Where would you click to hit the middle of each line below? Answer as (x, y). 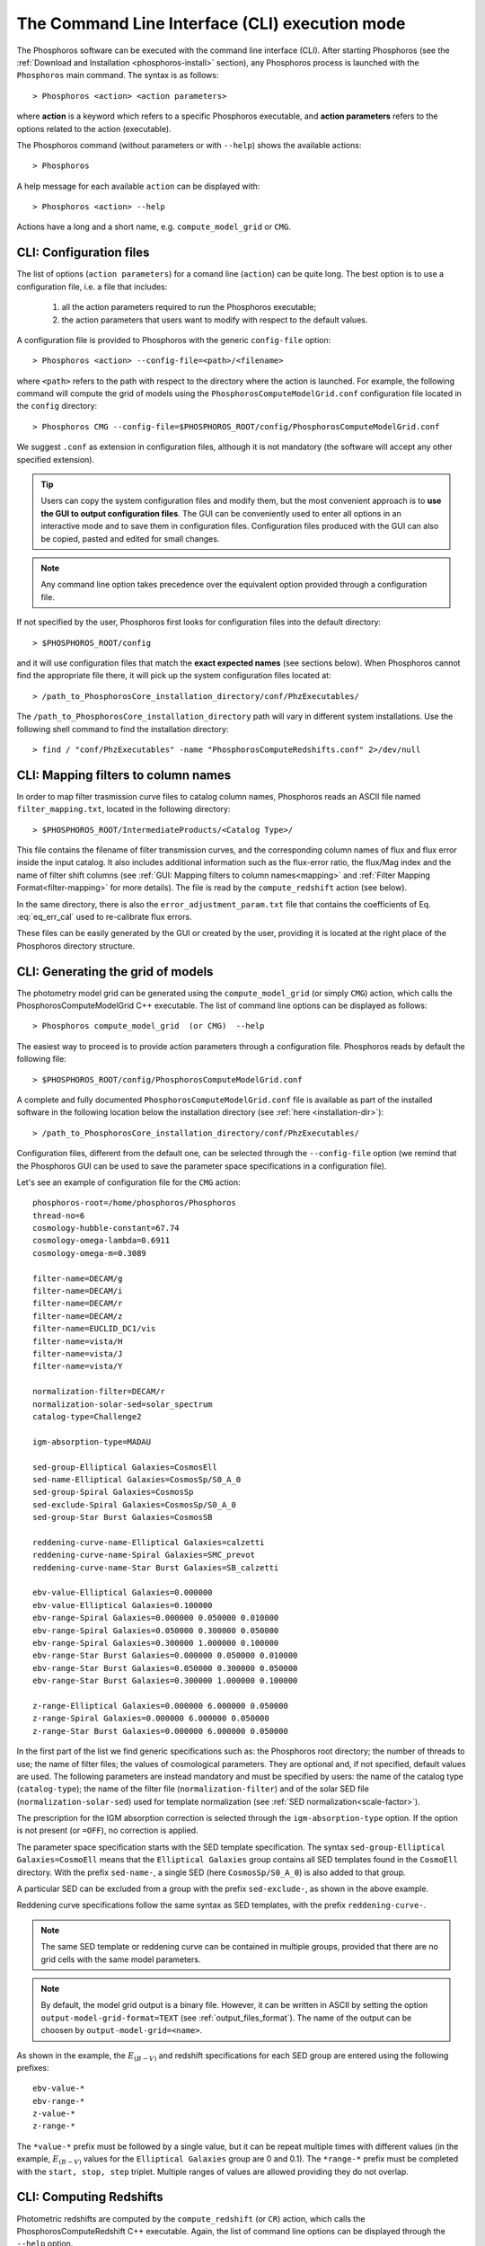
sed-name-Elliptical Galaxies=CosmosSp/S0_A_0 (137, 1479)
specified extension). (55, 459)
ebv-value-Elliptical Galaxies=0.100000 (123, 1605)
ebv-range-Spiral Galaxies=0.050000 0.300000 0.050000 (156, 1630)
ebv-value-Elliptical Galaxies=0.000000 (123, 1593)
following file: (41, 1059)
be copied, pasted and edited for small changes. (130, 538)
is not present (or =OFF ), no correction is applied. (107, 1830)
